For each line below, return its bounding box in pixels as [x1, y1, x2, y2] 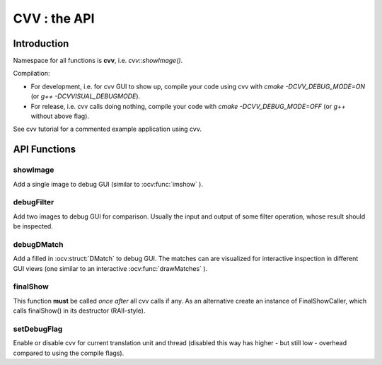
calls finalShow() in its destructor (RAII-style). [13, 306, 146, 315]
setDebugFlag [13, 324, 63, 334]
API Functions [13, 144, 76, 156]
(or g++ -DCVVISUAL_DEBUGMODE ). [30, 92, 141, 100]
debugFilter [13, 197, 54, 207]
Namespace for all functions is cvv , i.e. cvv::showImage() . [13, 57, 183, 65]
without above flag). [30, 112, 90, 120]
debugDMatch [13, 239, 64, 249]
